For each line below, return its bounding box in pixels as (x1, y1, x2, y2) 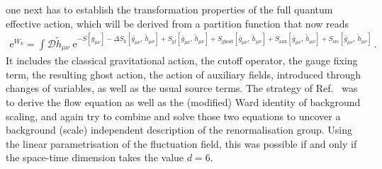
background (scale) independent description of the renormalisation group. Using (6, 122, 353, 137)
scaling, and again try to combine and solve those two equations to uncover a (6, 108, 341, 123)
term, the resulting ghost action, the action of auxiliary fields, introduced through (6, 66, 361, 81)
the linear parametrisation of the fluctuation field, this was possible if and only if (6, 136, 357, 151)
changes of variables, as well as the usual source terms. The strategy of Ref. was (6, 81, 358, 95)
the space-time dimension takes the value (6, 150, 184, 165)
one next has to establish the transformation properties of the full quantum (6, 2, 333, 16)
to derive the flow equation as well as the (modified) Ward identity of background (6, 94, 361, 109)
